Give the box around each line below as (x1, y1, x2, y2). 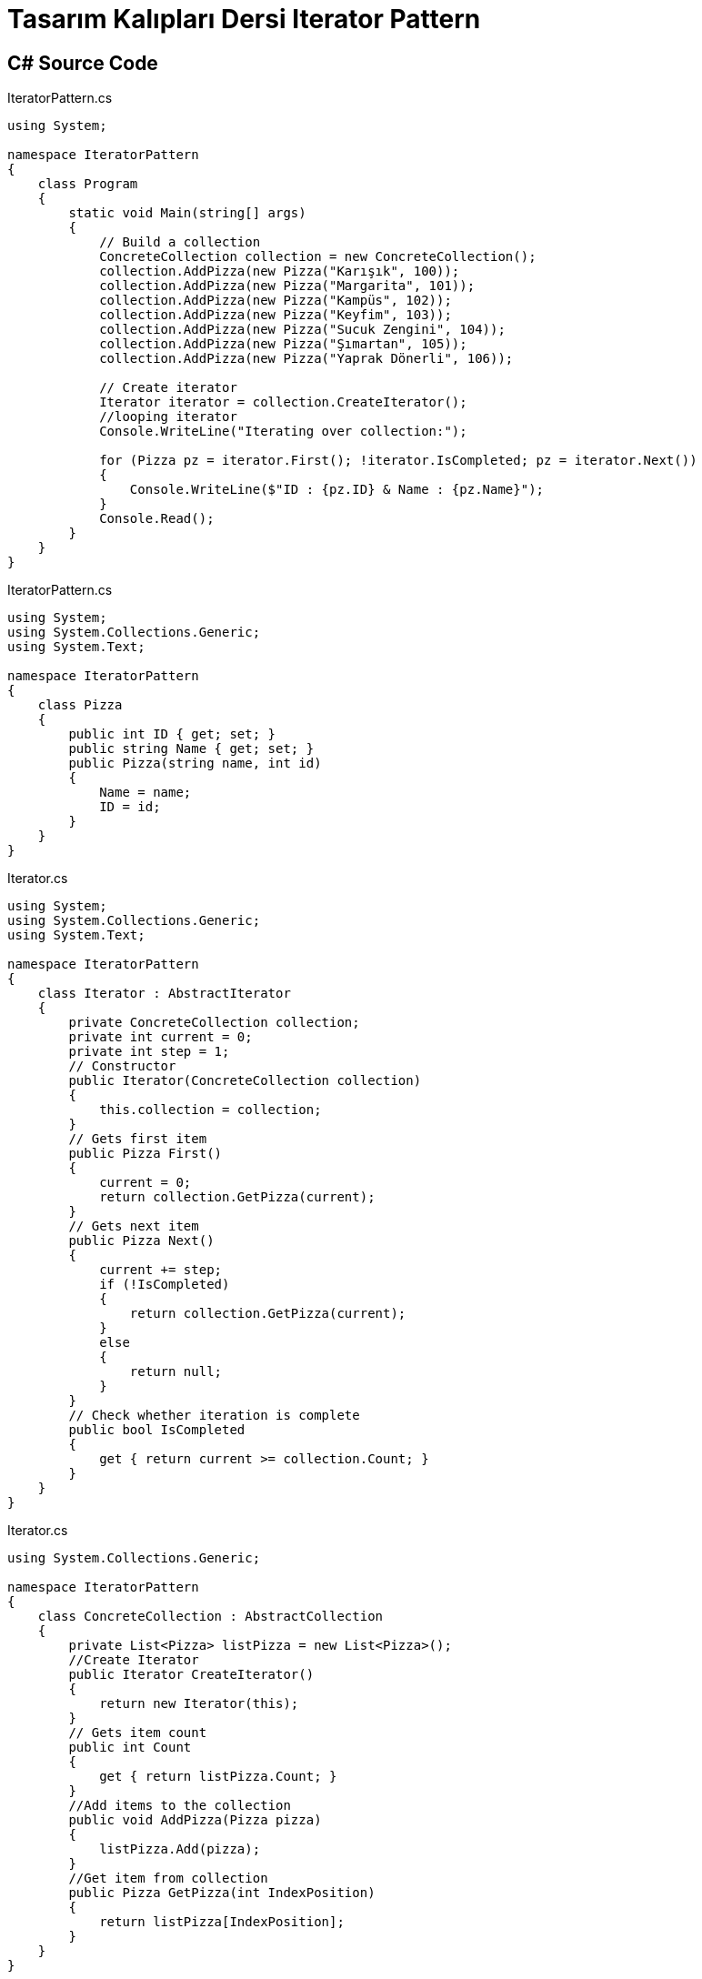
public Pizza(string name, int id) (68, 756, 322, 771)
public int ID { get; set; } (68, 727, 276, 742)
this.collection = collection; (99, 1102, 322, 1118)
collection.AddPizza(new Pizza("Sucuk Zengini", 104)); (99, 322, 506, 337)
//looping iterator (99, 409, 237, 425)
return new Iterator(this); (99, 1696, 299, 1712)
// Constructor (68, 1059, 176, 1074)
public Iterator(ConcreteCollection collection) (68, 1073, 422, 1089)
